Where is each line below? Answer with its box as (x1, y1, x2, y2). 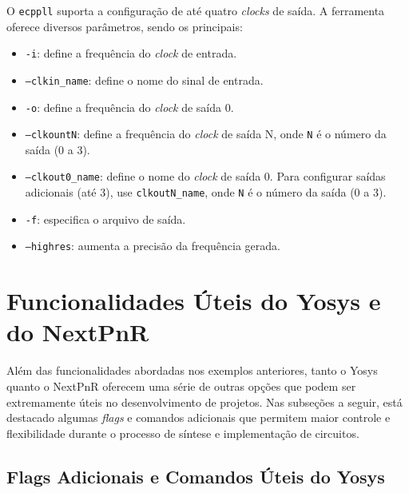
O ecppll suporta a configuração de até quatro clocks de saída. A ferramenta (6, 2, 385, 18)
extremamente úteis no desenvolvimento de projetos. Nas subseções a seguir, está (6, 393, 403, 410)
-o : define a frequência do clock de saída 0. (25, 98, 234, 115)
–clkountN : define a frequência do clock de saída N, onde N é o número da (25, 125, 387, 142)
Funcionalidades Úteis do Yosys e (6, 284, 381, 317)
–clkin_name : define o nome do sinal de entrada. (25, 71, 264, 88)
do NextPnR (6, 316, 149, 348)
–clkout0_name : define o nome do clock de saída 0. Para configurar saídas (25, 168, 386, 185)
